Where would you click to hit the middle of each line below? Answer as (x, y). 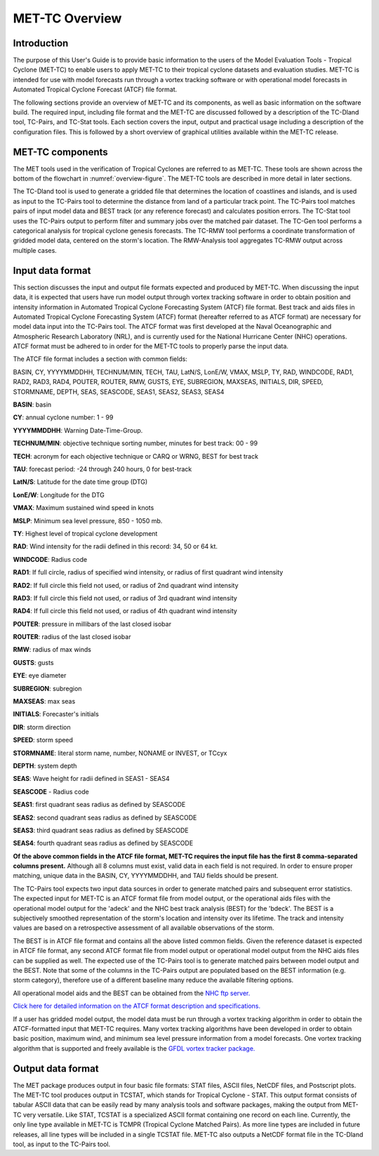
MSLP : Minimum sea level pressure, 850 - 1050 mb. (88, 520)
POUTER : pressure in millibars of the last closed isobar (92, 624)
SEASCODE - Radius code (51, 792)
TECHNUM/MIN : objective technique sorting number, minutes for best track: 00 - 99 (135, 443)
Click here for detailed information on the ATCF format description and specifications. (137, 1006)
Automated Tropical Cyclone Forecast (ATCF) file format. (95, 90)
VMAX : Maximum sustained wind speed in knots (84, 508)
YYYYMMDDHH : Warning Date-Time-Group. (78, 430)
